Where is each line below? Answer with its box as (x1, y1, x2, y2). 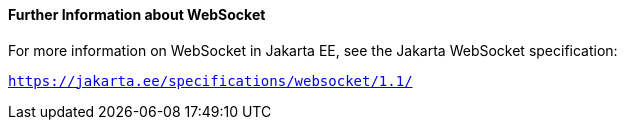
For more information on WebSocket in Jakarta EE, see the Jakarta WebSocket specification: (8, 41, 618, 59)
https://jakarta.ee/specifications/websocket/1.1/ (8, 72, 413, 89)
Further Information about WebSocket (8, 6, 266, 23)
